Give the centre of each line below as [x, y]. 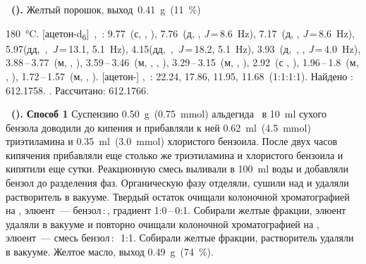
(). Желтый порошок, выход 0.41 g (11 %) [106, 9]
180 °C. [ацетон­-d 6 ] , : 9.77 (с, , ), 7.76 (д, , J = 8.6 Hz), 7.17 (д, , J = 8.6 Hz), [181, 34]
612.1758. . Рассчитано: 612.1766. [78, 90]
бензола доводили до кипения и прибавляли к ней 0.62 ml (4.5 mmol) [158, 127]
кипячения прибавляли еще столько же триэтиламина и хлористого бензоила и [175, 155]
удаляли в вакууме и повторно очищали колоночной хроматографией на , [163, 224]
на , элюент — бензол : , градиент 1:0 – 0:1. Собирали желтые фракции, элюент [176, 210]
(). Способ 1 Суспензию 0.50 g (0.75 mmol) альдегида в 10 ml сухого [169, 114]
